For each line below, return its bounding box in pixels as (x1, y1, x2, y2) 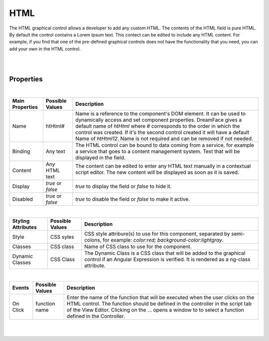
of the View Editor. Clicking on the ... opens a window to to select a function (66, 306, 244, 313)
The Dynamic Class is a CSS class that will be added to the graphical (84, 250, 246, 257)
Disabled (12, 195, 33, 202)
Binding (12, 148, 30, 155)
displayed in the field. (75, 154, 126, 161)
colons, (84, 237, 102, 244)
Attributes (12, 224, 37, 231)
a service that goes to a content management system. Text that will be (75, 148, 240, 155)
